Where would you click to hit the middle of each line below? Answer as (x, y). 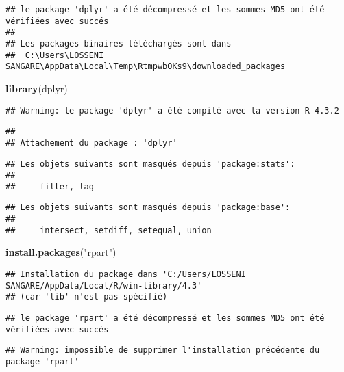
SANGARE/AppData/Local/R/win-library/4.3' (104, 285)
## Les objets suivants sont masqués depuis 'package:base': (148, 208)
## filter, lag (50, 186)
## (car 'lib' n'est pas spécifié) (87, 297)
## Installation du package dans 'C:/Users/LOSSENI (126, 275)
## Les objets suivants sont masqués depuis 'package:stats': (150, 164)
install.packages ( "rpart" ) (61, 252)
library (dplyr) (37, 88)
